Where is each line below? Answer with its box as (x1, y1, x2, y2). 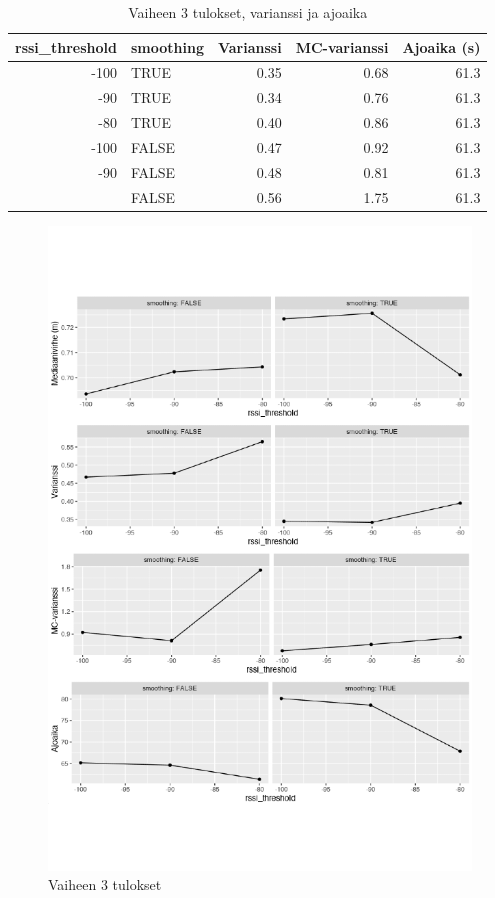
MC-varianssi (295, 36, 389, 57)
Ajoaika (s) (402, 36, 481, 57)
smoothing (130, 36, 204, 57)
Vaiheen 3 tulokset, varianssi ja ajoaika (128, 2, 368, 22)
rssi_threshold (15, 36, 117, 57)
